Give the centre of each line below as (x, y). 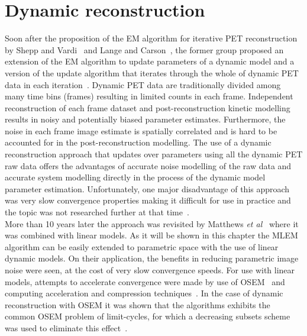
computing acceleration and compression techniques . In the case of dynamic (144, 293)
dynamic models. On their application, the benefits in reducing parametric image (152, 258)
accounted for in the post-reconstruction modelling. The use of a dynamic (138, 142)
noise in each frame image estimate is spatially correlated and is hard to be (141, 130)
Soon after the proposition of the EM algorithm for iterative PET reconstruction (151, 38)
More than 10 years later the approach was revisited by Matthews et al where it (152, 223)
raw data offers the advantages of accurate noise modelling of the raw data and (148, 165)
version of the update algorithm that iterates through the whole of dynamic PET (152, 72)
